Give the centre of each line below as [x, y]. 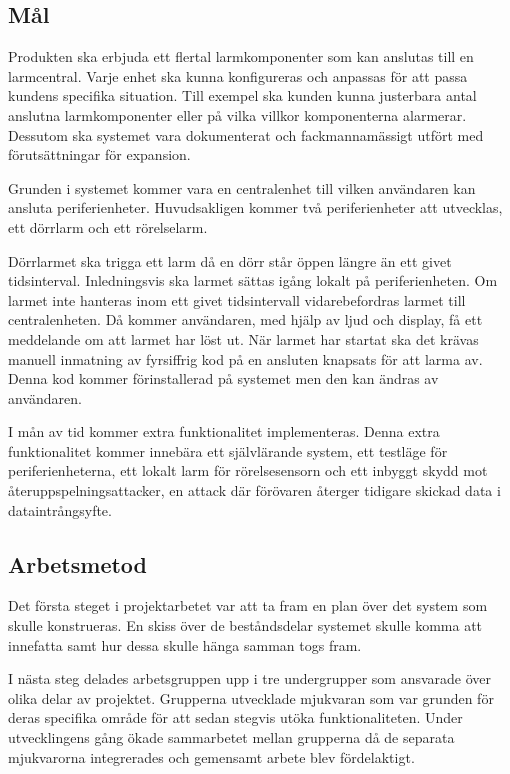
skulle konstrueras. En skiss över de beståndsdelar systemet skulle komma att [245, 625]
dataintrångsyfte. [60, 509]
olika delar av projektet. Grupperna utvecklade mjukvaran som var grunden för [251, 697]
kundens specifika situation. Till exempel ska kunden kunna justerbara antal [242, 95]
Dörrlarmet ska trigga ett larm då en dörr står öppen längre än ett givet [230, 260]
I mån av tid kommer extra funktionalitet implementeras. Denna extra [224, 431]
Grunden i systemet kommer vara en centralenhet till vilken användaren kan [242, 187]
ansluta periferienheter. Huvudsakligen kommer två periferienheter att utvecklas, [255, 207]
